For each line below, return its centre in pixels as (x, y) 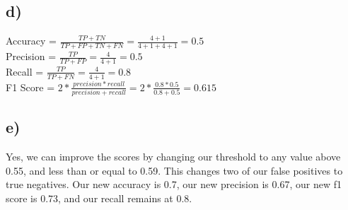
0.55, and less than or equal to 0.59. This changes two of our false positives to (174, 170)
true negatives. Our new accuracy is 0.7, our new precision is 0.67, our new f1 (174, 184)
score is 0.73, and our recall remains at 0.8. (99, 198)
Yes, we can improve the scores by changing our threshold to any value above (173, 157)
